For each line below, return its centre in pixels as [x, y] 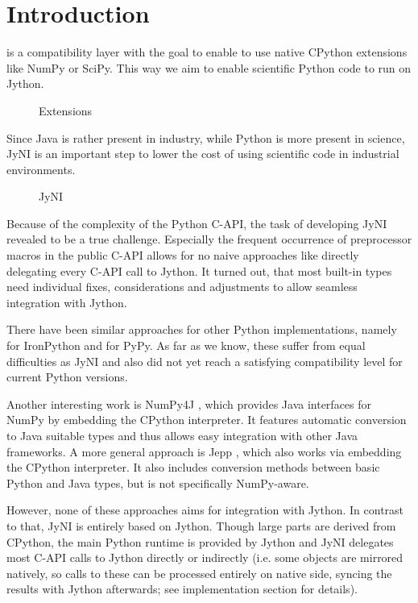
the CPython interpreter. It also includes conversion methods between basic [193, 467]
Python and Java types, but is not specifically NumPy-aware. [158, 482]
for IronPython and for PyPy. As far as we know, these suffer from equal [186, 345]
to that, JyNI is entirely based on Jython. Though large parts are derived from [201, 525]
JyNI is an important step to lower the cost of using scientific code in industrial [203, 154]
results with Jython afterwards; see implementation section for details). [182, 589]
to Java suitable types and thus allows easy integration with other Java [182, 435]
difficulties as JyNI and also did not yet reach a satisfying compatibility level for [205, 361]
